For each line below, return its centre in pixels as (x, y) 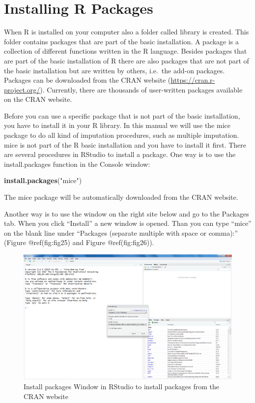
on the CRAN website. (38, 99)
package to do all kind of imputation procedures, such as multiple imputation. (122, 135)
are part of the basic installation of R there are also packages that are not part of (127, 60)
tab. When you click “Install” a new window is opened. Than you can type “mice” (128, 223)
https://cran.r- (193, 80)
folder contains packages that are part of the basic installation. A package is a (122, 41)
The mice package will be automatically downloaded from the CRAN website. (121, 197)
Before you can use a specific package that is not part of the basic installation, (122, 115)
